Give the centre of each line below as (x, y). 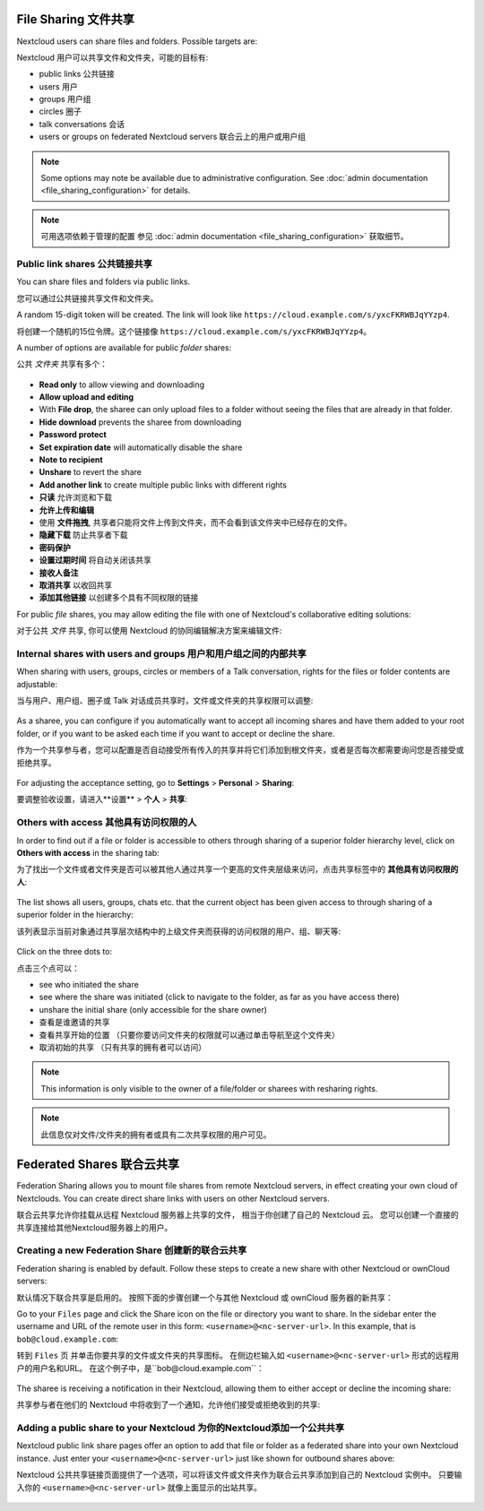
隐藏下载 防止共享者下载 (83, 535)
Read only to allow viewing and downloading (122, 384)
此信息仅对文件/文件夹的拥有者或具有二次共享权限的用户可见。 (156, 1135)
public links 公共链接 (77, 74)
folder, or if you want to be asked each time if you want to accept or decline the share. (176, 733)
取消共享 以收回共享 (75, 585)
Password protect (73, 435)
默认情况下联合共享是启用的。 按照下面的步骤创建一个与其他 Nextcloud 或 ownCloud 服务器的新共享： (205, 1297)
